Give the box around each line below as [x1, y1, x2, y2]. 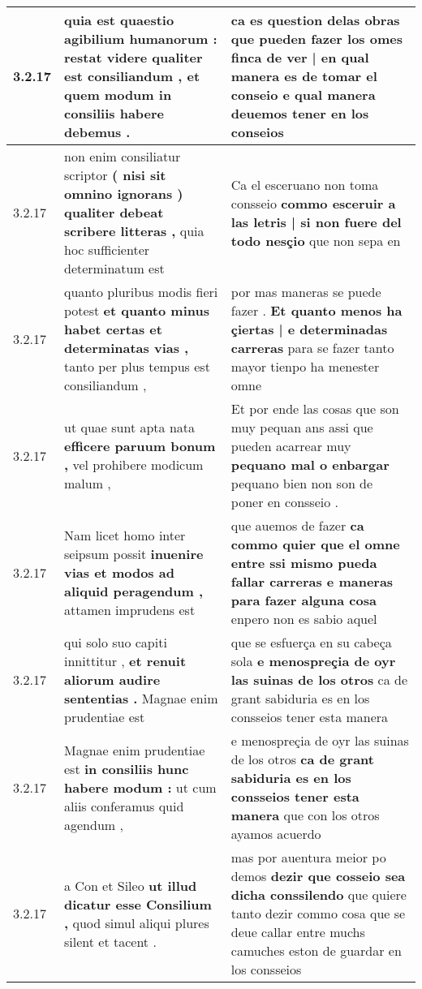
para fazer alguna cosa [230, 591, 377, 609]
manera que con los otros [230, 806, 380, 824]
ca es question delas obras [230, 11, 400, 29]
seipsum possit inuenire [64, 544, 204, 563]
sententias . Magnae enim [64, 689, 218, 707]
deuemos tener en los [230, 104, 369, 123]
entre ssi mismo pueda [230, 553, 377, 572]
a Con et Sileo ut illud [64, 875, 197, 895]
